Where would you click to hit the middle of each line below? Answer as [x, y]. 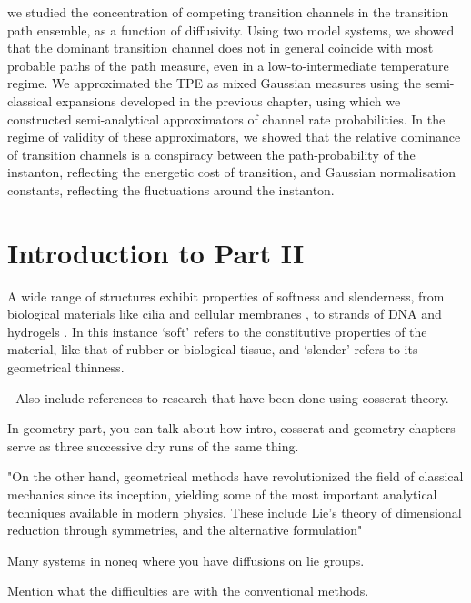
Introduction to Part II [156, 252]
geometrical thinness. [66, 367]
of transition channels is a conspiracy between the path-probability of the [211, 154]
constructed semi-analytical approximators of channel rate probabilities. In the [226, 119]
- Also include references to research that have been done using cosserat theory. [228, 397]
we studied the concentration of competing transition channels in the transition [228, 12]
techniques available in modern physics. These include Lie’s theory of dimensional [235, 512]
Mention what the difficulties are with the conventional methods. [188, 591]
